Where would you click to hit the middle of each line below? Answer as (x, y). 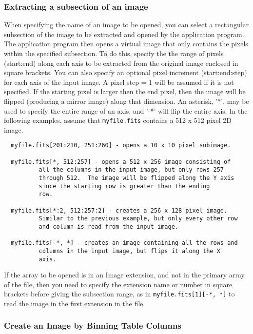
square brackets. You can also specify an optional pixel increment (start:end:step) (126, 72)
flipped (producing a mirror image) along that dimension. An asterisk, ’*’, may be (126, 101)
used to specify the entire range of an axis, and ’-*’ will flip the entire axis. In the (126, 110)
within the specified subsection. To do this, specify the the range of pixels (114, 53)
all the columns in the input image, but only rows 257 (131, 170)
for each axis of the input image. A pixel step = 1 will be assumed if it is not (119, 82)
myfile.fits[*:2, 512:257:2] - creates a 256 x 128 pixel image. (119, 210)
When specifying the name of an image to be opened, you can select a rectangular (126, 25)
